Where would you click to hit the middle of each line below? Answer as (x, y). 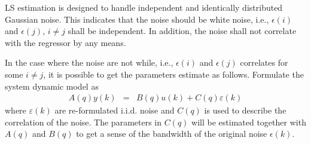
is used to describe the (245, 110)
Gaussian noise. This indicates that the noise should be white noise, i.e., (137, 19)
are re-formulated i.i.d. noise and (115, 110)
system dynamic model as (52, 86)
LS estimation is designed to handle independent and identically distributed (144, 7)
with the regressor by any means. (65, 42)
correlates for (264, 62)
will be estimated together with (249, 122)
